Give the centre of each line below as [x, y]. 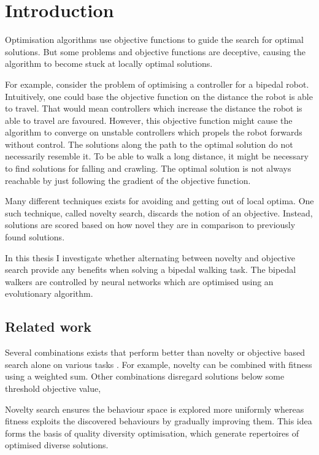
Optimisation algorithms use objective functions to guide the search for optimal [155, 40]
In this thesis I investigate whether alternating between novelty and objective [150, 257]
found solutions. [35, 237]
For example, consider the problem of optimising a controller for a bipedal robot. [157, 84]
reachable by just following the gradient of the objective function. [128, 180]
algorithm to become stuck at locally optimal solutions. [109, 63]
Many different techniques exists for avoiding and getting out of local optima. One [159, 201]
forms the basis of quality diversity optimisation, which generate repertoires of [152, 433]
